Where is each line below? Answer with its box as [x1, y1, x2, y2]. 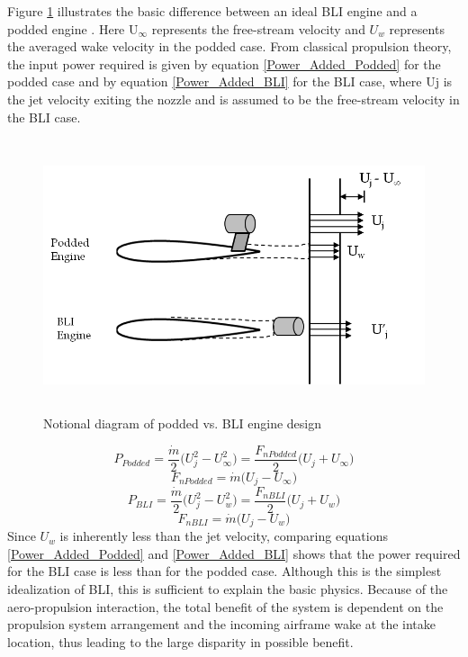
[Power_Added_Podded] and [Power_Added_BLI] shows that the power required [7, 544, 461, 562]
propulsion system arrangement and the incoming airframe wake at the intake [7, 615, 436, 634]
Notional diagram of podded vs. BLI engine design [43, 414, 321, 433]
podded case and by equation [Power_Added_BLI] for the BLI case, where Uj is [7, 72, 453, 91]
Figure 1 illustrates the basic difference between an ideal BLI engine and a [7, 2, 418, 20]
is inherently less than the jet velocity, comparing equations [59, 526, 388, 545]
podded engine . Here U [7, 19, 139, 38]
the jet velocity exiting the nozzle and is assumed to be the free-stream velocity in [7, 89, 460, 108]
